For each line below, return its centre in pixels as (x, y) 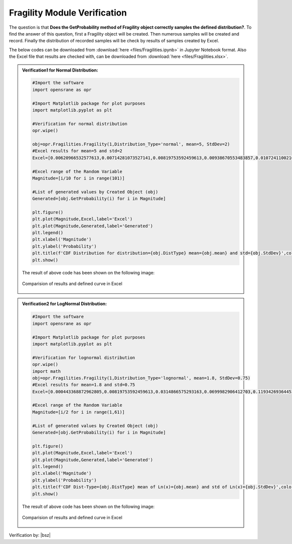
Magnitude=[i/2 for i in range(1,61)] (79, 412)
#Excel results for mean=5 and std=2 (77, 151)
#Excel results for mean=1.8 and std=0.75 (84, 385)
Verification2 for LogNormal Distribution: (64, 304)
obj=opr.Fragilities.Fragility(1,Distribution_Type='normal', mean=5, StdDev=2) (131, 144)
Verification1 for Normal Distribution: (60, 70)
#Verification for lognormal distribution (84, 357)
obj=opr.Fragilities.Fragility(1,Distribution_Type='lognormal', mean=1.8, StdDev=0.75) (141, 378)
